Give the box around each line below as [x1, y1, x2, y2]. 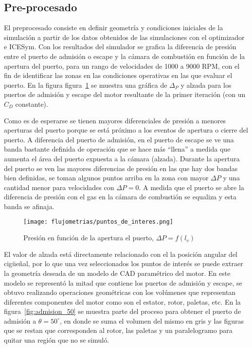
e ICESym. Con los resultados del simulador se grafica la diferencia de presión [4, 41, 236, 52]
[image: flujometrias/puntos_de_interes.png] [23, 218, 173, 226]
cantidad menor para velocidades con [4, 182, 114, 192]
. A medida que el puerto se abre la [139, 182, 244, 192]
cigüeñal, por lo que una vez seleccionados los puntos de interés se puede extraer [4, 258, 243, 269]
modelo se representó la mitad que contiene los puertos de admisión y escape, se [4, 277, 242, 288]
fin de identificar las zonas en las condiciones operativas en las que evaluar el [4, 70, 233, 80]
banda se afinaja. [4, 201, 54, 211]
